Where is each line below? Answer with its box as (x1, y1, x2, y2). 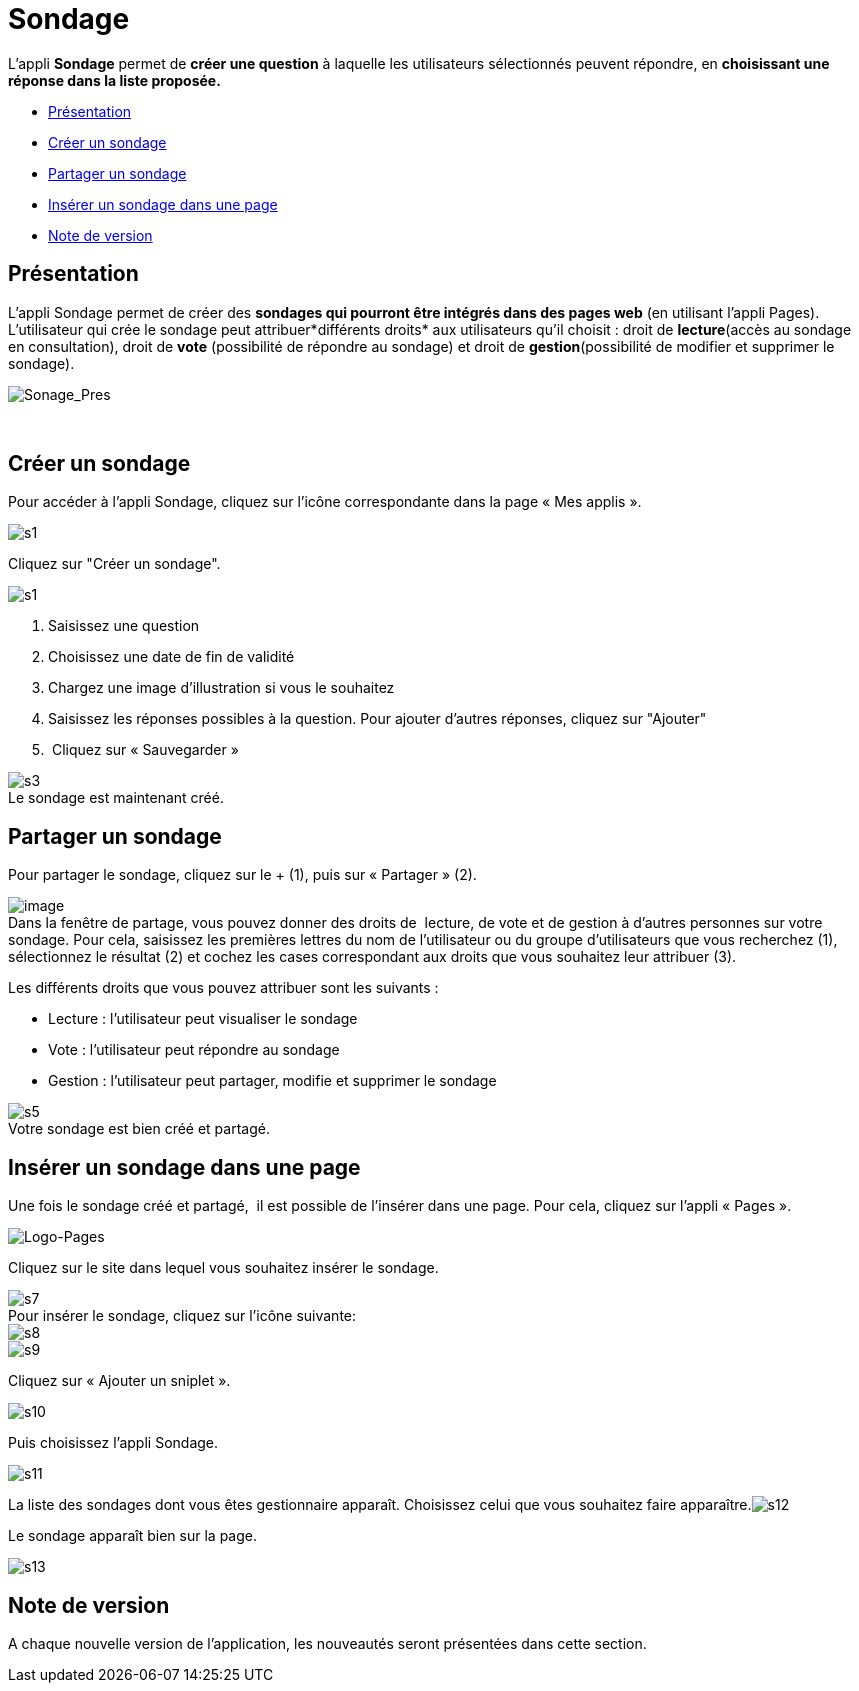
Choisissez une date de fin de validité (48, 648, 295, 666)
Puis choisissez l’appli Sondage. (8, 1434, 219, 1452)
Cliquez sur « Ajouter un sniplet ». (8, 1372, 231, 1390)
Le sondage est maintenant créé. (8, 789, 224, 807)
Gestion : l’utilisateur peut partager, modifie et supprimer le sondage (48, 1072, 497, 1090)
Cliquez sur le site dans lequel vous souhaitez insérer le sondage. (8, 1259, 439, 1277)
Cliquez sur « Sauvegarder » (51, 741, 239, 759)
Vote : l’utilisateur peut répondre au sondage (48, 1041, 340, 1059)
